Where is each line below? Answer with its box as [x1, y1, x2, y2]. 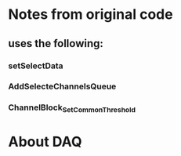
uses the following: [8, 37, 104, 50]
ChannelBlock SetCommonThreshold [8, 102, 136, 114]
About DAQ [8, 132, 82, 151]
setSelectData [8, 60, 64, 71]
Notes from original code [8, 5, 174, 24]
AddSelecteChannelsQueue [8, 81, 117, 92]
